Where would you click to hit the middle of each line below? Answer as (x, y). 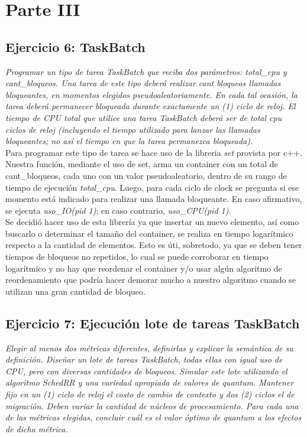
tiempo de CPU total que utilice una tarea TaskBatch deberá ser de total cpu (144, 117)
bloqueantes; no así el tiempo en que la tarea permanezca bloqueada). (129, 141)
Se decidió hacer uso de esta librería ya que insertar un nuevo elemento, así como (152, 222)
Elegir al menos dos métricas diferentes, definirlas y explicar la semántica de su (149, 348)
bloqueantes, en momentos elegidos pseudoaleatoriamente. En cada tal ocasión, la (151, 94)
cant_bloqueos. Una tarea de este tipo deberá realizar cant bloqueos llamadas (143, 83)
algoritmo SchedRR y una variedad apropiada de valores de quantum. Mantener (150, 382)
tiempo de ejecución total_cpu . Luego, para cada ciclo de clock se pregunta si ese (152, 187)
